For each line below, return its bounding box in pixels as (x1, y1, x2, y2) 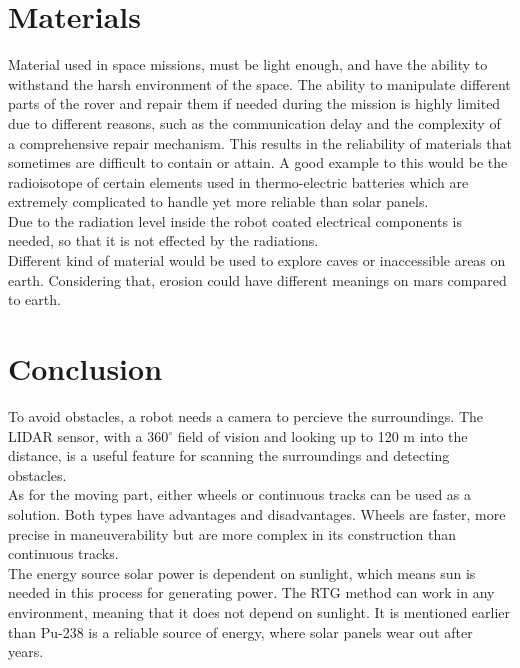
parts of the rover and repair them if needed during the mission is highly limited (8, 93, 501, 114)
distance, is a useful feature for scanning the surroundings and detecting (8, 445, 450, 466)
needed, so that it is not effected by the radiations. (8, 230, 319, 251)
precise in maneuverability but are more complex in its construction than (8, 523, 457, 544)
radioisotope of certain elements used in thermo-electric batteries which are (8, 171, 469, 192)
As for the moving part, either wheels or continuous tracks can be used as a (8, 484, 472, 505)
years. (8, 641, 44, 662)
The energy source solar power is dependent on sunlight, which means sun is (8, 562, 476, 583)
